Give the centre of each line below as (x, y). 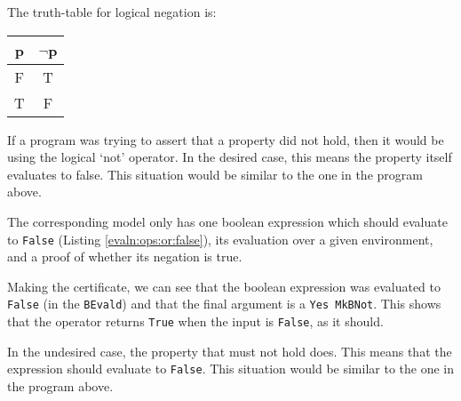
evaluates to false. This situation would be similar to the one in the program (215, 174)
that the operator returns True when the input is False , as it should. (195, 321)
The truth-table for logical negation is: (112, 12)
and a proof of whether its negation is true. (125, 257)
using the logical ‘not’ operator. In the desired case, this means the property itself (230, 157)
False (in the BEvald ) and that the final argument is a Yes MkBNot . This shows (224, 304)
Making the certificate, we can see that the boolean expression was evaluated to (224, 286)
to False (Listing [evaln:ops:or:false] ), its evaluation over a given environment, (220, 239)
